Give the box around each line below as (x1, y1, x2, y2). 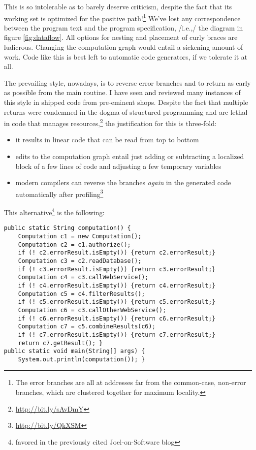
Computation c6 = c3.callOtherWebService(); (18, 306, 166, 314)
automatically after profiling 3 (15, 187, 103, 199)
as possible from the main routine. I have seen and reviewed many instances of (4, 87, 241, 97)
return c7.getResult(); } (18, 339, 103, 347)
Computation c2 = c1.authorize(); (18, 241, 131, 248)
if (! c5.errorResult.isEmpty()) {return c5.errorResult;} (18, 298, 216, 306)
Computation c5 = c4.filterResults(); (18, 290, 145, 297)
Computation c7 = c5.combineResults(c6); (18, 323, 156, 330)
